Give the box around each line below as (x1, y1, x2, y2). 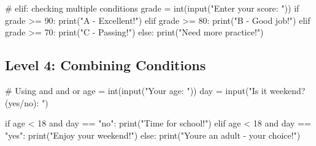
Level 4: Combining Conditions (5, 56, 206, 75)
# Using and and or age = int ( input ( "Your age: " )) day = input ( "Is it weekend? (5, 84, 306, 97)
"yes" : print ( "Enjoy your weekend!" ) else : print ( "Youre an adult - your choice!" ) (5, 128, 301, 141)
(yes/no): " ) (5, 96, 48, 109)
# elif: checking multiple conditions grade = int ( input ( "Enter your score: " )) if (5, 2, 299, 14)
